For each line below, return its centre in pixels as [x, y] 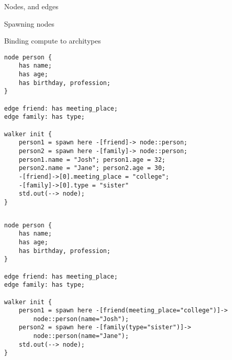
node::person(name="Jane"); [81, 336]
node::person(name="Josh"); [81, 319]
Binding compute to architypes [52, 41]
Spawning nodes [29, 23]
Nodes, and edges [31, 6]
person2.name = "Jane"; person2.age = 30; [92, 168]
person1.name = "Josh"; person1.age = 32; [92, 160]
